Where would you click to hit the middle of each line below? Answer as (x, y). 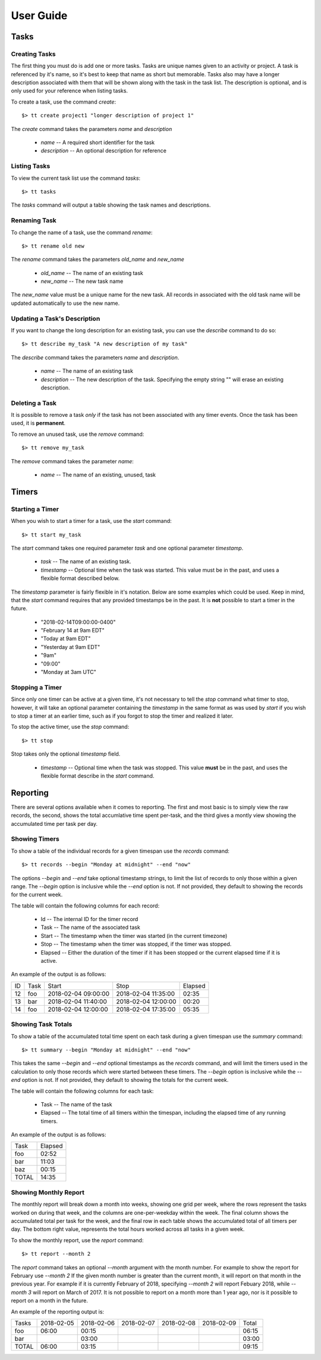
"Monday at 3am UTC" (68, 672)
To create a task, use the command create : (63, 102)
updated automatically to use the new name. (65, 303)
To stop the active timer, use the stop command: (70, 727)
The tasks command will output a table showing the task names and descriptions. (111, 205)
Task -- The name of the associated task (91, 927)
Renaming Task (34, 220)
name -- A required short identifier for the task (97, 142)
